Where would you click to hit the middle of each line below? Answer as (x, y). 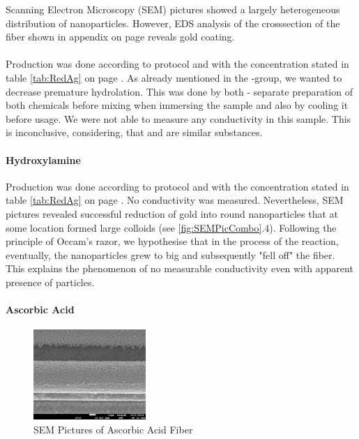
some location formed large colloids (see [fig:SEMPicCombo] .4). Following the (171, 227)
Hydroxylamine (43, 159)
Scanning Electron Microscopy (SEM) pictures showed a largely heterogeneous (173, 9)
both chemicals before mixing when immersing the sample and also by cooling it (177, 105)
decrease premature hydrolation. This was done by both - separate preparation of (179, 91)
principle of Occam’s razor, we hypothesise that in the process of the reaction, (172, 241)
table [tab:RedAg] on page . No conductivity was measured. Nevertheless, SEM (175, 200)
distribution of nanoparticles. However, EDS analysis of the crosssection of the (173, 23)
